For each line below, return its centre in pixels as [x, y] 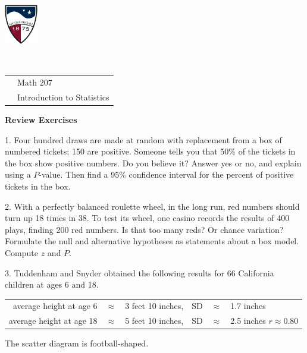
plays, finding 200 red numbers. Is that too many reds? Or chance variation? [144, 229]
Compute [21, 252]
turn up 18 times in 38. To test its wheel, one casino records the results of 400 [147, 218]
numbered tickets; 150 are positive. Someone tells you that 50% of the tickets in [150, 151]
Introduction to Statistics [63, 97]
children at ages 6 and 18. [52, 284]
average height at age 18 [53, 321]
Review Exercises [41, 120]
